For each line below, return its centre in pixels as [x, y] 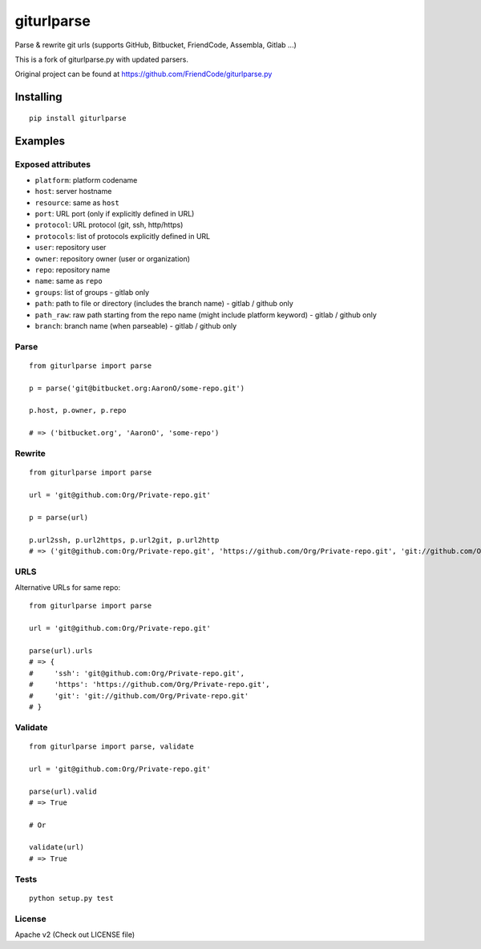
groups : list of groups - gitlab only [92, 292]
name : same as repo [69, 281]
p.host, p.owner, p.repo [78, 410]
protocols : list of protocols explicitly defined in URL [123, 236]
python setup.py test [71, 898]
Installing [39, 97]
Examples [40, 141]
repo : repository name [73, 270]
